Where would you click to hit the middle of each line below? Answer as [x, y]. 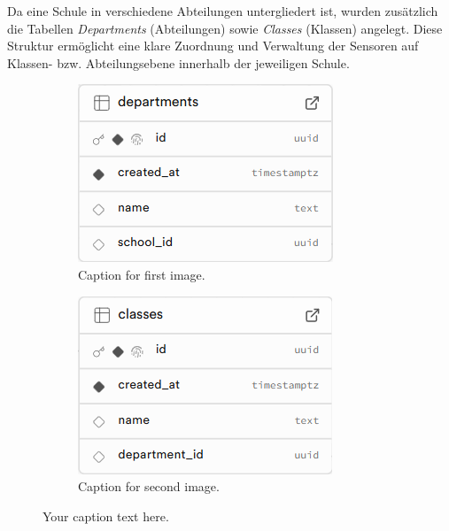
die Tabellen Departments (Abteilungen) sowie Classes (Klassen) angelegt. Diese [225, 28]
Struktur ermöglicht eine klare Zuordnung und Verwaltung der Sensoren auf [213, 46]
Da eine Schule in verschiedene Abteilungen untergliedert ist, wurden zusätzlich [223, 11]
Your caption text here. [106, 516]
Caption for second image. [149, 486]
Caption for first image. [142, 274]
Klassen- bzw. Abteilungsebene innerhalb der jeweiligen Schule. [178, 62]
